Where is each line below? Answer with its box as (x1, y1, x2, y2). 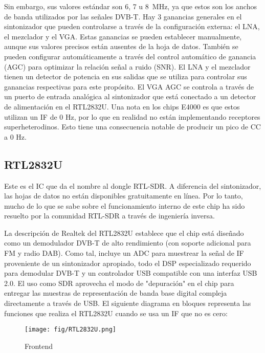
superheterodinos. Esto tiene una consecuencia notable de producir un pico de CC (4, 121, 261, 132)
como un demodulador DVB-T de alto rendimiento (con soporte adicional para (4, 237, 251, 248)
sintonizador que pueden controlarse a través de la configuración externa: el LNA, (4, 21, 260, 32)
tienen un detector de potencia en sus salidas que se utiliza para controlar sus (4, 71, 247, 82)
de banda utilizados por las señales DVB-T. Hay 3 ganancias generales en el (4, 11, 242, 21)
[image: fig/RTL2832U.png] (25, 326, 116, 334)
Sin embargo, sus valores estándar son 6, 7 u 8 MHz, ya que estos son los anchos (4, 1, 257, 11)
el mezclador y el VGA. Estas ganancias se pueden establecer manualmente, (4, 31, 242, 41)
